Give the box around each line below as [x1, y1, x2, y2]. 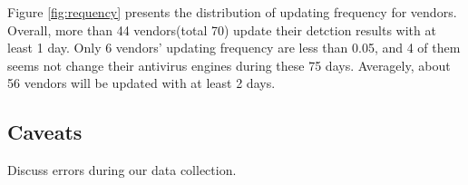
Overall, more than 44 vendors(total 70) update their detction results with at [7, 20, 436, 39]
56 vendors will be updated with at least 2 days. [7, 73, 276, 92]
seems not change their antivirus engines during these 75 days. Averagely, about [7, 55, 451, 74]
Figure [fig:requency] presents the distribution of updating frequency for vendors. [7, 3, 457, 21]
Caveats [7, 118, 83, 146]
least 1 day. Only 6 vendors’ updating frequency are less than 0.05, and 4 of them [7, 38, 461, 57]
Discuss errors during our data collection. [7, 161, 237, 180]
